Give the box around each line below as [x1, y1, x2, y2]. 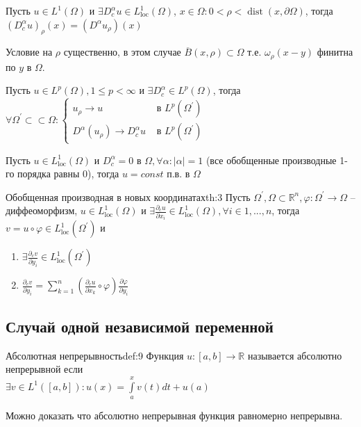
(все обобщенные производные [205, 152, 337, 167]
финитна [317, 45, 353, 59]
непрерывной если [6, 362, 83, 376]
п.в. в [167, 166, 190, 181]
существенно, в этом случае [63, 45, 181, 59]
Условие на [6, 45, 53, 59]
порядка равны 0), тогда [17, 166, 119, 181]
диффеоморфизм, [6, 203, 78, 218]
